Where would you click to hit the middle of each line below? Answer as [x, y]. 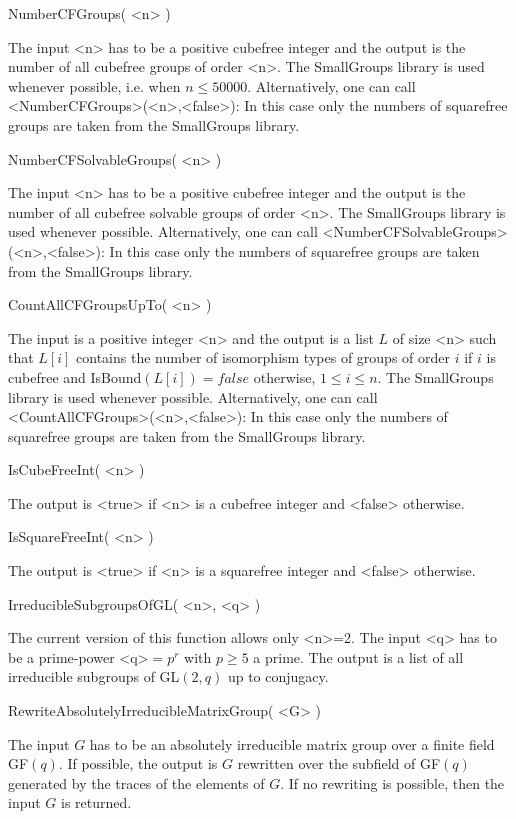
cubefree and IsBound [75, 376]
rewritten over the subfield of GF [339, 763]
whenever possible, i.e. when [94, 85]
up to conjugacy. [278, 676]
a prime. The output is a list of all [358, 656]
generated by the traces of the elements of [136, 782]
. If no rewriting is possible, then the [392, 782]
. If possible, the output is [138, 763]
